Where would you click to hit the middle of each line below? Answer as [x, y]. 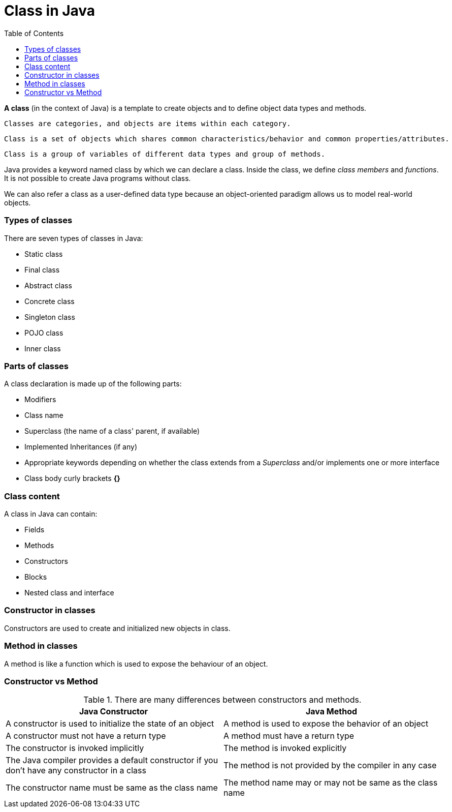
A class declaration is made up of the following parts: [93, 384]
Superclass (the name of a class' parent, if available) [112, 431]
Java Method [331, 712]
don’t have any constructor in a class [76, 771]
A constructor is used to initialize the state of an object [110, 724]
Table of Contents [34, 33]
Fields [35, 530]
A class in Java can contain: [51, 514]
